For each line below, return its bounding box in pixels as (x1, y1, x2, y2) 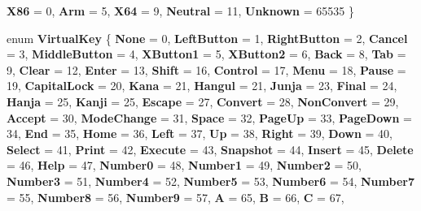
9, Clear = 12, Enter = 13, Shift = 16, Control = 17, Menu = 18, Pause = (7, 61, 406, 78)
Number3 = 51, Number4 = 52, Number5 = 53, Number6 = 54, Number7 (7, 172, 414, 189)
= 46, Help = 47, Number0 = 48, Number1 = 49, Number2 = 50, (7, 157, 362, 174)
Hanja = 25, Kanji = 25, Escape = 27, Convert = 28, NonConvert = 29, (7, 93, 399, 110)
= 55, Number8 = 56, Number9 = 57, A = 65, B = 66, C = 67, (7, 188, 344, 205)
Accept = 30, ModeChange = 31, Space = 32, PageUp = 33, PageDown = (7, 109, 412, 126)
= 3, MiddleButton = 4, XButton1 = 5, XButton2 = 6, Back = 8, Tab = (7, 45, 406, 62)
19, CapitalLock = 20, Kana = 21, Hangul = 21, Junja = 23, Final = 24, (7, 77, 397, 94)
